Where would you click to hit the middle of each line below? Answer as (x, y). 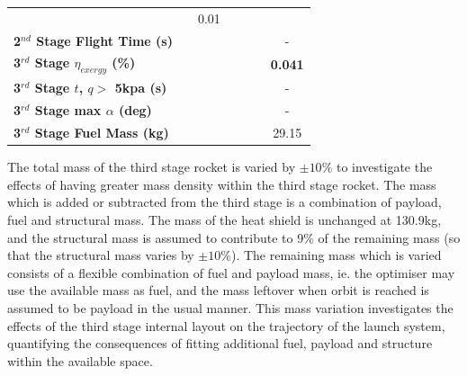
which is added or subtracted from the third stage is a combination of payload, (225, 202)
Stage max (68, 110)
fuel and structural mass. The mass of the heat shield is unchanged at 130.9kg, (225, 220)
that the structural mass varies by (101, 255)
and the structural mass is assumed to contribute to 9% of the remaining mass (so (234, 237)
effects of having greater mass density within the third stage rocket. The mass (222, 184)
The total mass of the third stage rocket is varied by (152, 167)
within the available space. (80, 360)
